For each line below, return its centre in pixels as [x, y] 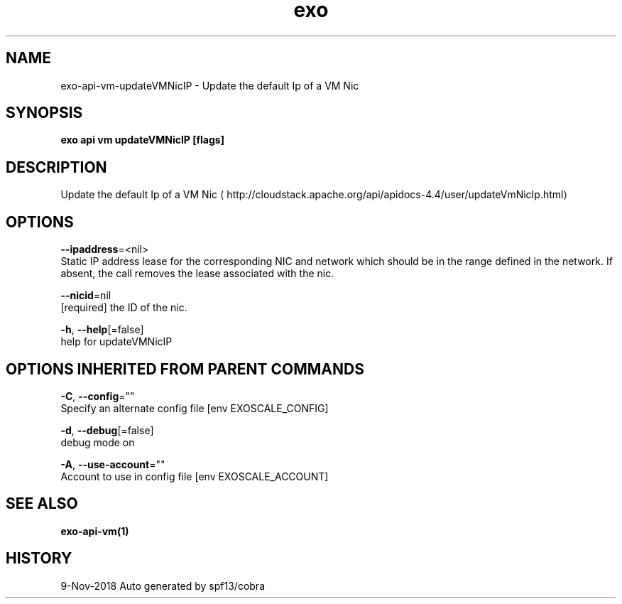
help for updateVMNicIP [116, 342]
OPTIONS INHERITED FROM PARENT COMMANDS [185, 369]
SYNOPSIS [44, 113]
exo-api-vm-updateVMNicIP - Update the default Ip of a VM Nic [210, 85]
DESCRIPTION [56, 167]
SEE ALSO [42, 504]
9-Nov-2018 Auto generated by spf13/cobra [163, 586]
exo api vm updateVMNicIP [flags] [142, 140]
